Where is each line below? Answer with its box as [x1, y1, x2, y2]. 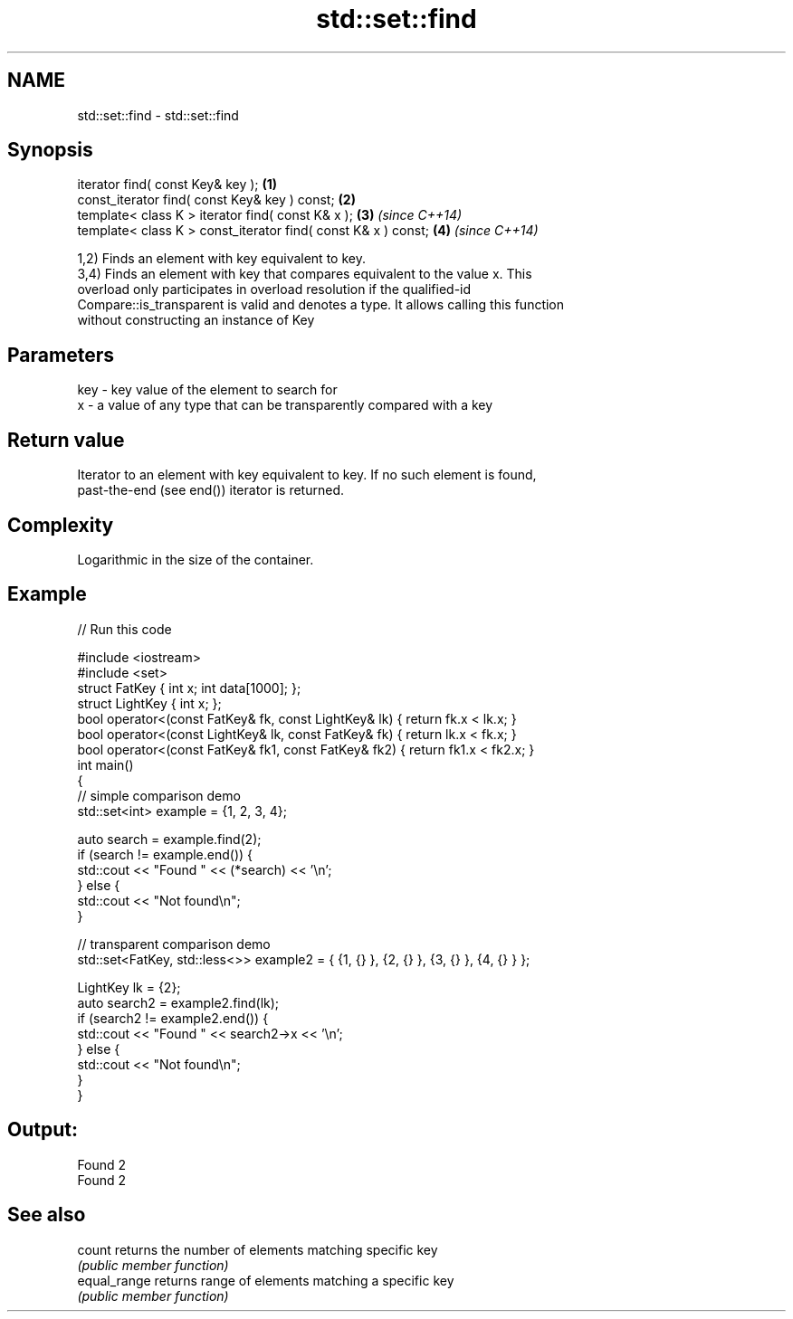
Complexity [7, 513, 114, 536]
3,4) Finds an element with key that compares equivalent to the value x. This [77, 266, 532, 282]
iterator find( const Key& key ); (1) [77, 176, 278, 193]
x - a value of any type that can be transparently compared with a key [77, 397, 493, 413]
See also [7, 1203, 86, 1227]
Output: [7, 1118, 78, 1142]
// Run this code [77, 621, 172, 637]
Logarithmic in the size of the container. [77, 551, 314, 567]
